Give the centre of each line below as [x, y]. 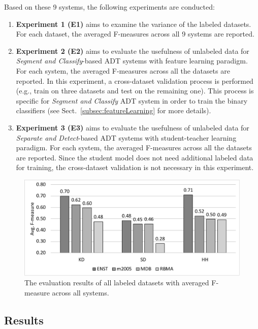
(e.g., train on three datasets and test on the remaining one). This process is [135, 91]
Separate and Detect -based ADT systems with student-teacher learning [126, 137]
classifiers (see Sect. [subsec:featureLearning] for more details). [114, 110]
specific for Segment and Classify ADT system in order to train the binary [132, 100]
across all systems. [80, 292]
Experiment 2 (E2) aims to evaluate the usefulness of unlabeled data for [133, 51]
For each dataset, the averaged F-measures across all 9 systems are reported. [135, 34]
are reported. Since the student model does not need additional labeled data [135, 157]
